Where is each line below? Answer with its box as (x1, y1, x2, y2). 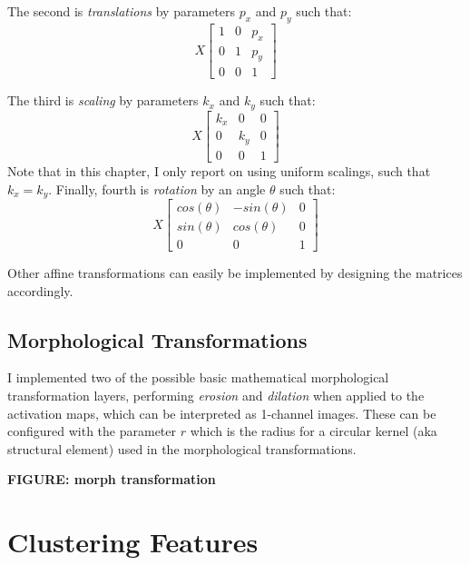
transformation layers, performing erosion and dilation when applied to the (7, 386, 425, 405)
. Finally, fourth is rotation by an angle (48, 179, 266, 198)
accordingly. (7, 281, 73, 300)
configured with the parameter (7, 421, 177, 441)
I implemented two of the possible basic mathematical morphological (7, 368, 389, 387)
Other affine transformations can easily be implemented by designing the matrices (7, 263, 463, 282)
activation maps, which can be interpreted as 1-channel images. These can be (7, 403, 436, 422)
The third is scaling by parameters (7, 91, 199, 110)
